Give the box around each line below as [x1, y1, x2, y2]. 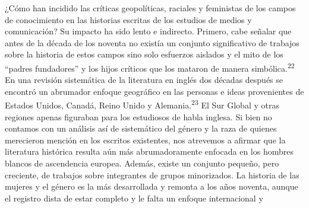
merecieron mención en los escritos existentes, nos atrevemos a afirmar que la [5, 133, 286, 146]
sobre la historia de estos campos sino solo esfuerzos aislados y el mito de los [5, 48, 283, 60]
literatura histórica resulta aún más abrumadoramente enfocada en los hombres [5, 145, 294, 158]
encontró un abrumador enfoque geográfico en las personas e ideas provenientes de [5, 85, 304, 97]
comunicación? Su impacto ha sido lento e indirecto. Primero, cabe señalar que [5, 25, 292, 37]
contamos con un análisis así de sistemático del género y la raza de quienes [5, 122, 277, 135]
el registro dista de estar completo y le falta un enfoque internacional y [5, 191, 263, 204]
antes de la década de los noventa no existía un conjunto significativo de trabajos [5, 36, 299, 49]
